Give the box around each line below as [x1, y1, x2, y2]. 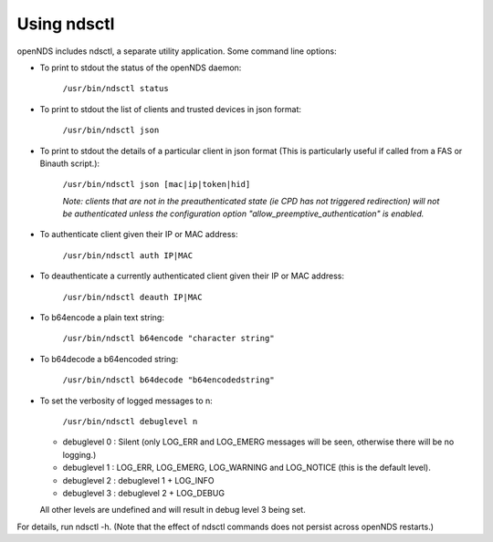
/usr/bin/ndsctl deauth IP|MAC [62, 292, 203, 302]
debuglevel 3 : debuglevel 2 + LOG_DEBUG [62, 487, 226, 498]
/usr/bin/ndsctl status [62, 83, 169, 94]
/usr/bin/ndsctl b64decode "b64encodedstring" [62, 375, 275, 385]
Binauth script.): [39, 158, 100, 169]
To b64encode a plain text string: [39, 312, 164, 323]
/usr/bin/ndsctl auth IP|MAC [62, 250, 194, 260]
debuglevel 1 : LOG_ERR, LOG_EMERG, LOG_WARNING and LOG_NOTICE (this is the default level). [62, 462, 431, 474]
